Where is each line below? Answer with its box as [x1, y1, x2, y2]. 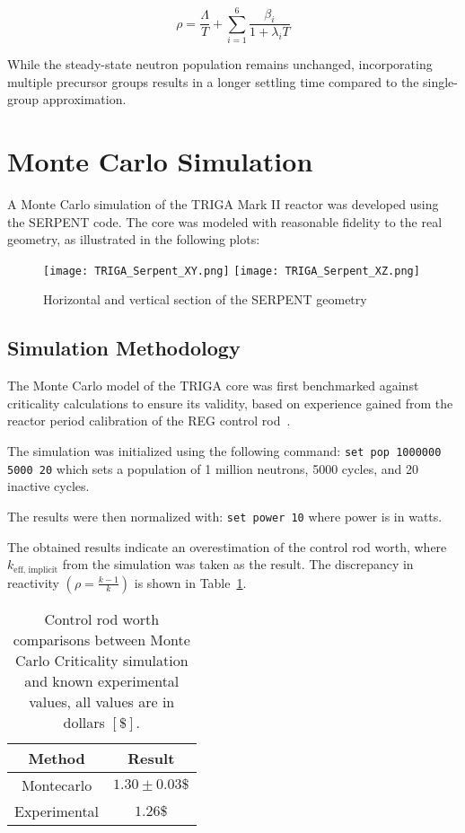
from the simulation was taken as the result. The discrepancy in [62, 555, 414, 574]
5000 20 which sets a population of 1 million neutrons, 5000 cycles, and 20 [7, 459, 419, 478]
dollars [63, 711, 105, 732]
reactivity [7, 573, 59, 592]
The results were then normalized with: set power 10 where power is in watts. [7, 506, 443, 525]
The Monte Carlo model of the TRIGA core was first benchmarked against [7, 376, 419, 395]
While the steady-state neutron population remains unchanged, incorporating [7, 55, 433, 74]
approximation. [42, 90, 127, 109]
